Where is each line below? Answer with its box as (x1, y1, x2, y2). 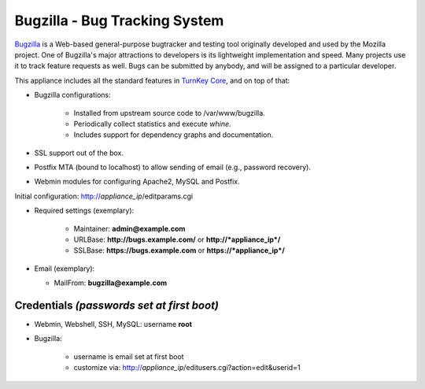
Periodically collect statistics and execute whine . (73, 119, 231, 128)
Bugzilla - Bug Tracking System (14, 12, 224, 29)
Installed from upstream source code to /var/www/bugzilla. (73, 108, 265, 117)
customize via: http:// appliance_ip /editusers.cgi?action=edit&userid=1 (73, 363, 301, 372)
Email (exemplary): (34, 264, 95, 273)
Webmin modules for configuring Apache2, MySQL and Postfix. (34, 177, 240, 187)
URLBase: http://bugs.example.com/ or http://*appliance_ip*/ (73, 235, 281, 244)
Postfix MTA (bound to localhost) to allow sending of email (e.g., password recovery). (34, 162, 311, 172)
